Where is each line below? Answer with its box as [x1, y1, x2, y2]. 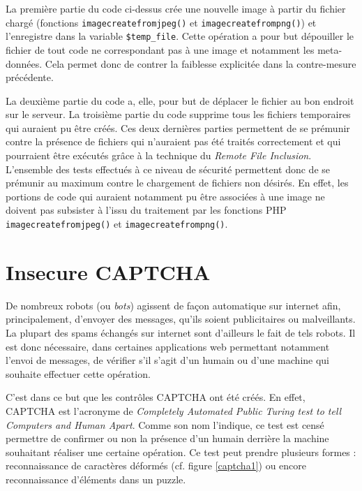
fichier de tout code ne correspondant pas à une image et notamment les [6, 42, 315, 57]
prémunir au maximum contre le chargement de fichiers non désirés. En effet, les [6, 175, 349, 190]
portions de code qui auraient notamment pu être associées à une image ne [6, 189, 325, 203]
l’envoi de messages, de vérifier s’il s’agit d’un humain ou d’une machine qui [6, 353, 330, 367]
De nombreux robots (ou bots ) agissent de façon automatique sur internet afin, [6, 298, 341, 312]
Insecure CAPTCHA [6, 257, 211, 286]
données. [6, 56, 43, 71]
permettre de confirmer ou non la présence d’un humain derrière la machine [6, 431, 329, 446]
